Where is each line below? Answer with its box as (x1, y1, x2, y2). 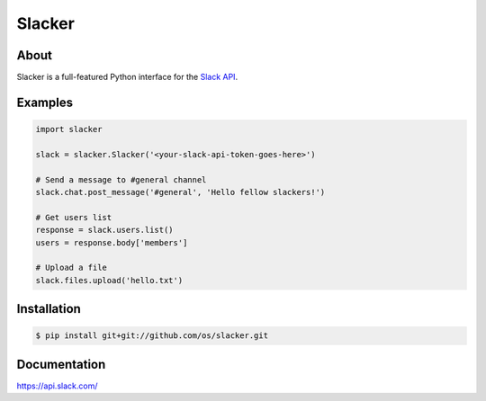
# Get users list (35, 212, 112, 222)
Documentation (16, 356, 106, 372)
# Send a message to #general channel (35, 174, 207, 184)
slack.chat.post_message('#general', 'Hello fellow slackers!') (35, 187, 326, 198)
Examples (16, 94, 74, 110)
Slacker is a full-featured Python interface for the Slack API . (16, 72, 238, 83)
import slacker (35, 124, 103, 135)
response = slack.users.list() (35, 225, 175, 236)
